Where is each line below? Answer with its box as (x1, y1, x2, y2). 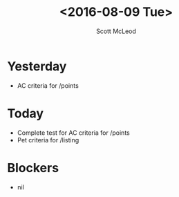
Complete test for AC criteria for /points (17, 129, 130, 137)
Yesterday (7, 58, 67, 74)
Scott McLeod (95, 27, 137, 35)
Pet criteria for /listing (17, 135, 79, 144)
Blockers (7, 160, 59, 176)
